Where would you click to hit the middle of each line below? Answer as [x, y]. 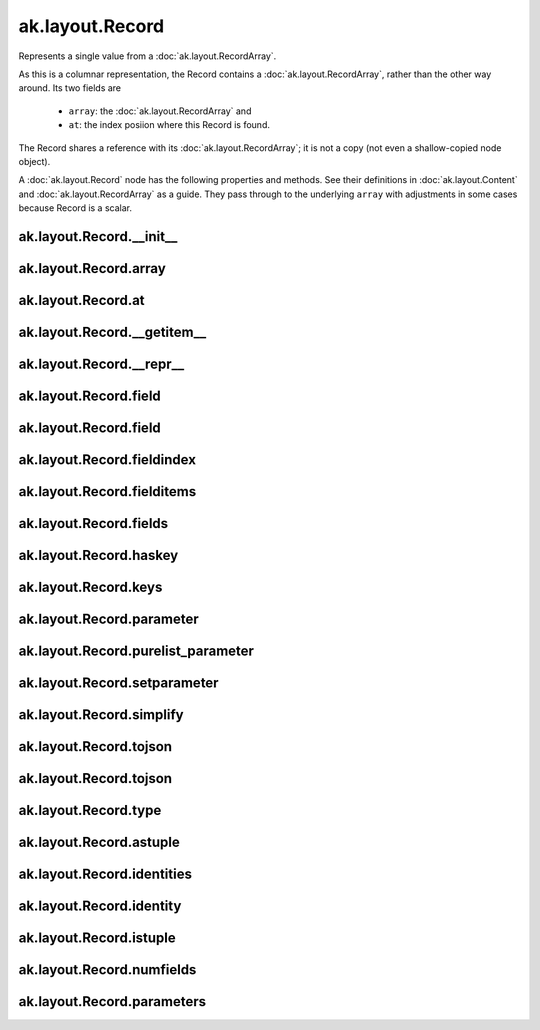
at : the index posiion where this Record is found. [169, 125]
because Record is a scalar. [75, 208]
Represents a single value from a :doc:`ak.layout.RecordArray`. [147, 56]
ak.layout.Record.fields [93, 523]
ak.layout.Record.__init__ [98, 236]
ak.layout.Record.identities [105, 874]
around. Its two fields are [70, 88]
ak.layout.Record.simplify [101, 715]
